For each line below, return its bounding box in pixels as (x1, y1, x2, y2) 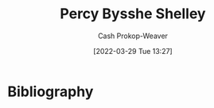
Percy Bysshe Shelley (60, 5, 206, 23)
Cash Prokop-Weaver (97, 31, 169, 40)
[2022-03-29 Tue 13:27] (93, 46, 173, 56)
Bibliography (7, 83, 94, 100)
